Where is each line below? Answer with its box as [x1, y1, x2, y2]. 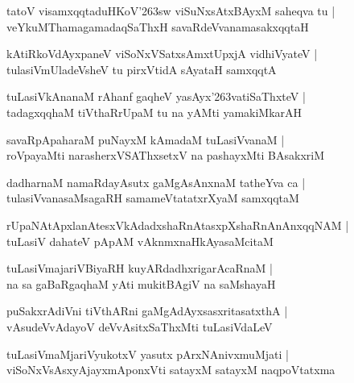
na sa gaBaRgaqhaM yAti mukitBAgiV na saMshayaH [6, 275, 276, 292]
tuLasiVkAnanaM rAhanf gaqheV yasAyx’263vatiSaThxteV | [6, 88, 306, 105]
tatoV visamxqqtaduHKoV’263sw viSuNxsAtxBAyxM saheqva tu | [6, 2, 335, 19]
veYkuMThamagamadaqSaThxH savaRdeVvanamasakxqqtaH [6, 18, 309, 35]
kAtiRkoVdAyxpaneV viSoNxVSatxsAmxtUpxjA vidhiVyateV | [6, 45, 318, 62]
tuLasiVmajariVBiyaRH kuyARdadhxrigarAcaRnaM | [6, 260, 274, 277]
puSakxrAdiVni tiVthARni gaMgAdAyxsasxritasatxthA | [6, 302, 288, 319]
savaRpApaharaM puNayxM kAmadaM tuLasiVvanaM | [6, 131, 285, 148]
